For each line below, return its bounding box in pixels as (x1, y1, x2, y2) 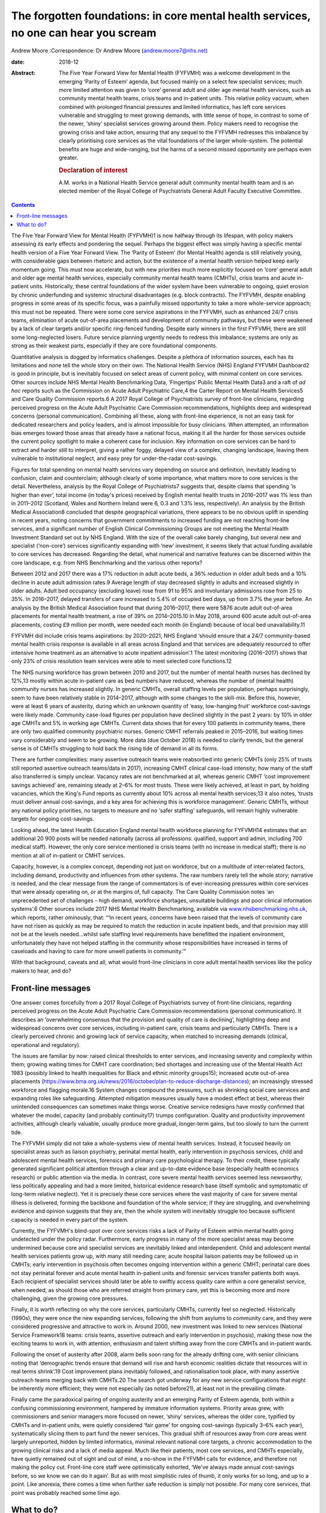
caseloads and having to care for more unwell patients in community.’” (11, 948, 187, 955)
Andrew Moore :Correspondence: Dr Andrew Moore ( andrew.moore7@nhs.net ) (11, 47, 208, 54)
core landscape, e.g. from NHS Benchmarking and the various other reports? (11, 559, 202, 566)
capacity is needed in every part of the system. (11, 1216, 129, 1223)
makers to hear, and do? (11, 967, 72, 974)
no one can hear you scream (11, 26, 157, 39)
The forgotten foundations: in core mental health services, (11, 9, 311, 22)
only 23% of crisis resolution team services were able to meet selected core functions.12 (11, 657, 232, 665)
